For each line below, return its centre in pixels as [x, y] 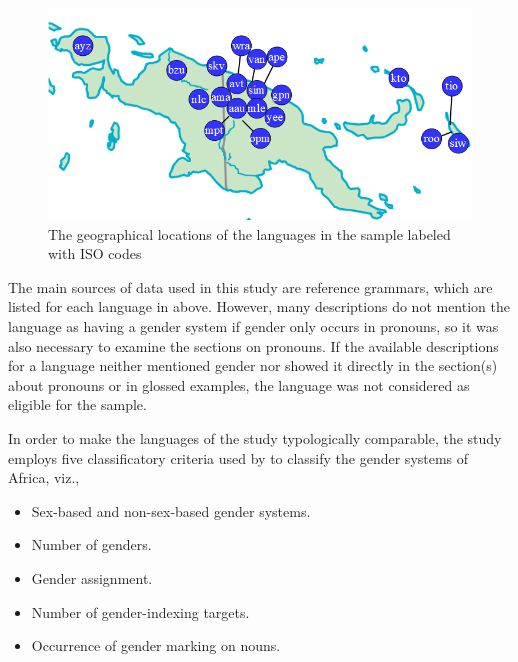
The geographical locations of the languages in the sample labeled [249, 233]
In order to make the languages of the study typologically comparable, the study [255, 437]
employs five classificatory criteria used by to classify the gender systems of [238, 457]
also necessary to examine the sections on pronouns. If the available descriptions [253, 345]
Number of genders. [91, 544]
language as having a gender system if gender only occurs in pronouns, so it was [253, 325]
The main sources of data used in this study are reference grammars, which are [250, 286]
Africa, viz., [44, 477]
